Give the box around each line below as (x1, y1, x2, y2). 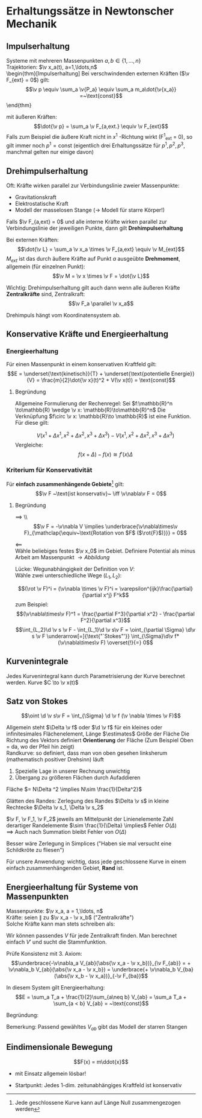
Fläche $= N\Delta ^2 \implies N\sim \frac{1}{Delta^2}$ (6, 786, 142, 793)
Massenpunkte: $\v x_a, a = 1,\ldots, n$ (6, 907, 103, 915)
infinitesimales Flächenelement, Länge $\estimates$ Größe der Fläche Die (6, 730, 189, 737)
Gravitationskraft (14, 193, 57, 200)
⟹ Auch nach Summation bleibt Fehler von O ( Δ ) (6, 828, 127, 836)
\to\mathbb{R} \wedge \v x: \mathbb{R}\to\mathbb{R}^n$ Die (14, 406, 166, 414)
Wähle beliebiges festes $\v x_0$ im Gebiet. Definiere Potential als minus (14, 547, 195, 554)
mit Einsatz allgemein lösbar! (14, 1070, 87, 1077)
